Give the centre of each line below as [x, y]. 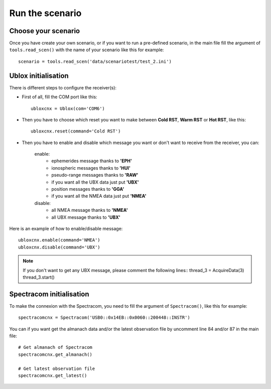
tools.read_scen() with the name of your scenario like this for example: [87, 50]
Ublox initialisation [39, 76]
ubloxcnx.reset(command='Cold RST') [76, 131]
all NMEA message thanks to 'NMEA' [90, 210]
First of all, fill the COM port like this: [59, 97]
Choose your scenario [45, 31]
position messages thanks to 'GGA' [88, 189]
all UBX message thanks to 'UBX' [86, 217]
